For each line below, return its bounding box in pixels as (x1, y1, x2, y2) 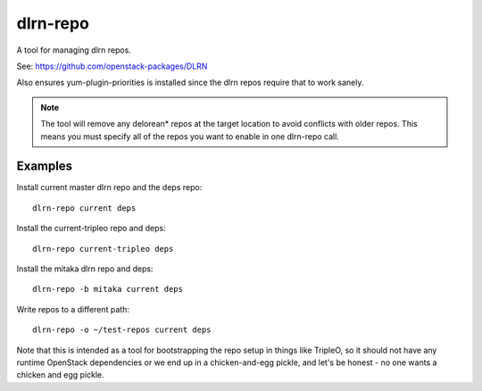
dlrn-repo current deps (32, 203, 137, 213)
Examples (16, 159, 73, 174)
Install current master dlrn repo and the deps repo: (16, 182, 203, 193)
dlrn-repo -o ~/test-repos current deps (32, 325, 212, 335)
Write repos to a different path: (16, 304, 129, 314)
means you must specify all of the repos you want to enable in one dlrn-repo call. (40, 130, 339, 142)
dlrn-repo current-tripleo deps (32, 244, 174, 254)
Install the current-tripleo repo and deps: (16, 223, 166, 234)
